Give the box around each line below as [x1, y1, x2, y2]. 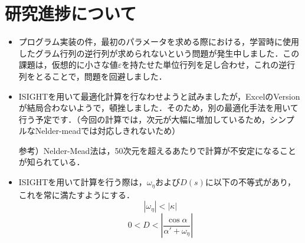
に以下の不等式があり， [205, 176, 296, 188]
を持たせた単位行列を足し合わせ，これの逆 [122, 58, 287, 71]
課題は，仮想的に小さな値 [18, 58, 118, 71]
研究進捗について [5, 1, 137, 25]
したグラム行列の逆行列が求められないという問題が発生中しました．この [18, 47, 300, 59]
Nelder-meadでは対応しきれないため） [35, 124, 181, 137]
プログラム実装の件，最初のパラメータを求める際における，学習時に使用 [18, 35, 299, 48]
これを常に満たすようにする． [18, 188, 135, 201]
